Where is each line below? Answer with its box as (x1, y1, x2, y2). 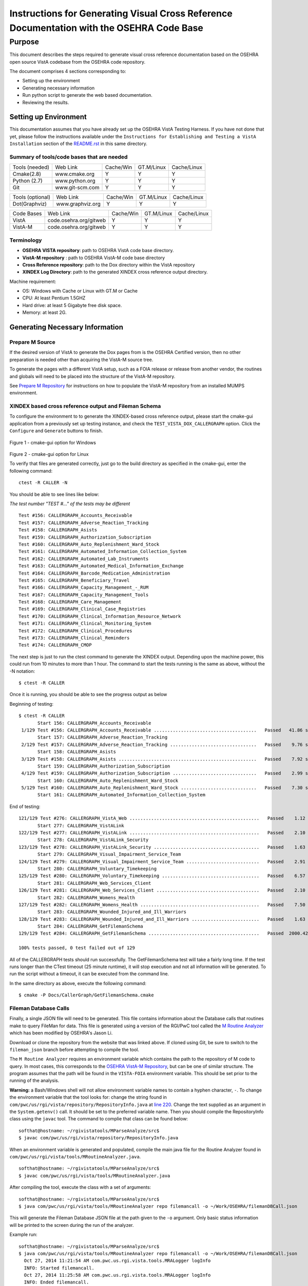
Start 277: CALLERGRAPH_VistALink (37, 823, 124, 828)
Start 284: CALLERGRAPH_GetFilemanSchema (37, 923, 143, 930)
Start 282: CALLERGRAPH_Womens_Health (37, 895, 136, 900)
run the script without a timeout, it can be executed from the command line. (9, 971, 169, 977)
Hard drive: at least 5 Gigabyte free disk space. (22, 302, 122, 308)
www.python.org (55, 177, 95, 185)
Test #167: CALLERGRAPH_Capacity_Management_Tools (18, 592, 149, 598)
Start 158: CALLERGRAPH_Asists (37, 749, 117, 755)
